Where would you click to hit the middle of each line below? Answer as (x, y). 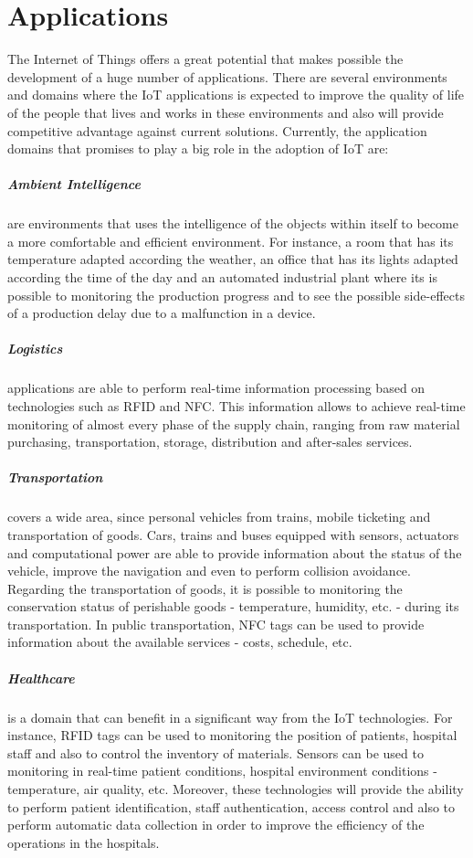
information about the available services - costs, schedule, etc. (180, 642)
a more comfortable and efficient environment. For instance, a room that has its (231, 241)
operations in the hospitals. (84, 842)
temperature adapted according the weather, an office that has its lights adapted (233, 259)
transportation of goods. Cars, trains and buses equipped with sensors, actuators (233, 534)
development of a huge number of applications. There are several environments (227, 76)
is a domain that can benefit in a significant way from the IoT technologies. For (230, 717)
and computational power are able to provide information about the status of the (235, 552)
